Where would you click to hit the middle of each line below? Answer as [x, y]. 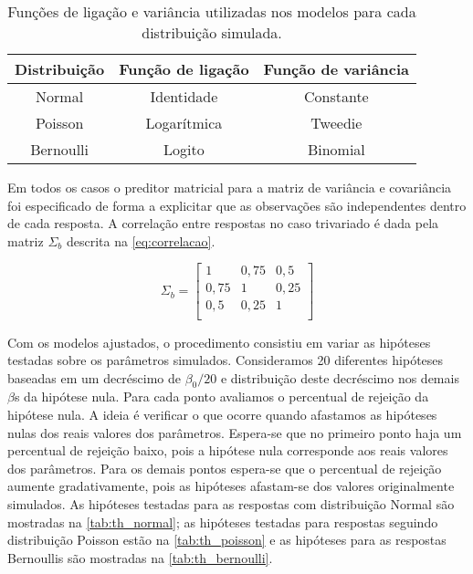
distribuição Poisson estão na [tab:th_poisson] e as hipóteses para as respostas [227, 540]
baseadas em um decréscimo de [94, 377]
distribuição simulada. [212, 32]
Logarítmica [184, 123]
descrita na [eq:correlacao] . [141, 240]
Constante [336, 96]
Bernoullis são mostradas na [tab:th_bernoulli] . [140, 557]
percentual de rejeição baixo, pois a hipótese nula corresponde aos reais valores [228, 450]
